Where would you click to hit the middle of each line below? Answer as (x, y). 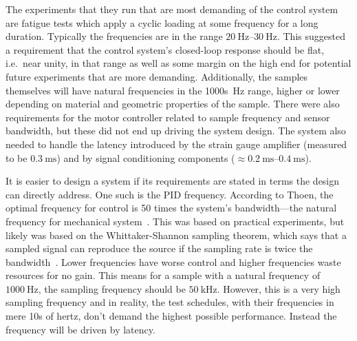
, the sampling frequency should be (112, 288)
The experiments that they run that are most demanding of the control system (172, 9)
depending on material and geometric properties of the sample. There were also (173, 104)
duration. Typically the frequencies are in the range (114, 36)
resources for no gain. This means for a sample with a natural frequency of (163, 275)
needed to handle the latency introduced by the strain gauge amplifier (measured (176, 144)
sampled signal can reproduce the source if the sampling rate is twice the (159, 248)
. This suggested (311, 36)
